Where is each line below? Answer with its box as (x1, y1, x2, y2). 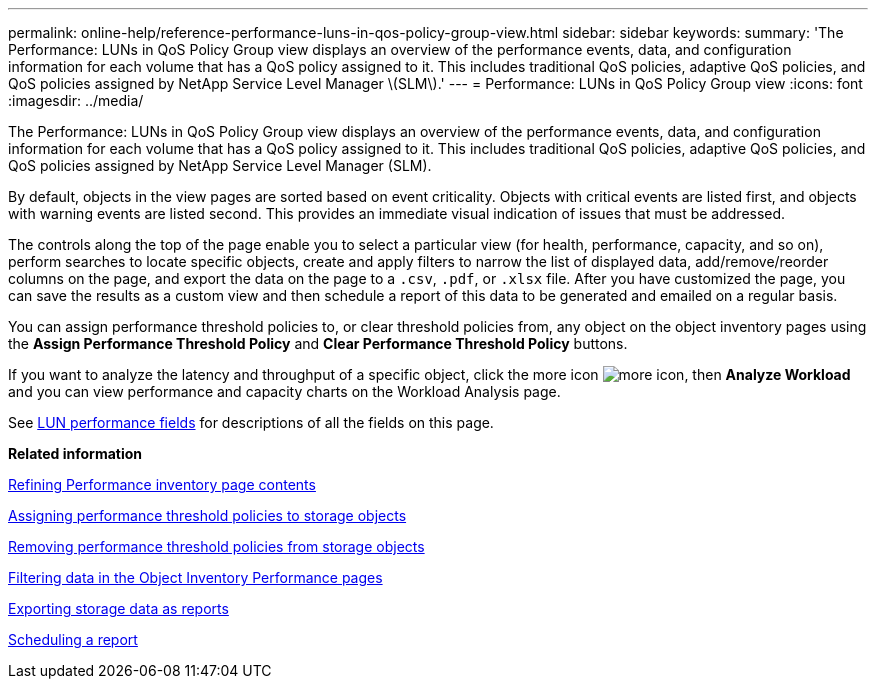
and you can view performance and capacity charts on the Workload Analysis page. (8, 383, 561, 400)
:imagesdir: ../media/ (8, 92, 144, 109)
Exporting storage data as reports (8, 600, 229, 617)
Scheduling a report (8, 631, 138, 648)
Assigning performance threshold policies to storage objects (8, 507, 407, 524)
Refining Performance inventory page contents (8, 476, 316, 493)
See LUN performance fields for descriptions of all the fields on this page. (8, 414, 494, 431)
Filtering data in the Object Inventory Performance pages (8, 569, 383, 586)
